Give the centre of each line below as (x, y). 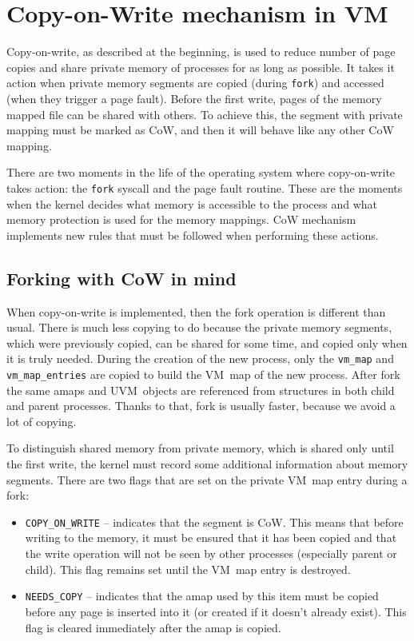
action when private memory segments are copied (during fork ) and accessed (195, 83)
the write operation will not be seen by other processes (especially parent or (211, 553)
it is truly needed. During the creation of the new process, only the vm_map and (200, 358)
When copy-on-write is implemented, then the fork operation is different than (196, 311)
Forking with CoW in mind (121, 278)
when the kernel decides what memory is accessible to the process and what (192, 203)
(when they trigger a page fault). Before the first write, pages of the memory (194, 98)
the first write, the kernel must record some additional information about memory (207, 464)
